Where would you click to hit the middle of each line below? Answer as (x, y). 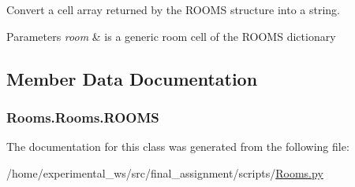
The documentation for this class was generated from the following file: (178, 147)
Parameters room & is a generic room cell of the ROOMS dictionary (171, 36)
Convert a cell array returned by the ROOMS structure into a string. (174, 9)
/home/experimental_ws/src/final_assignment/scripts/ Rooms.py (165, 172)
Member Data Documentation (132, 78)
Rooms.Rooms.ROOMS (83, 117)
